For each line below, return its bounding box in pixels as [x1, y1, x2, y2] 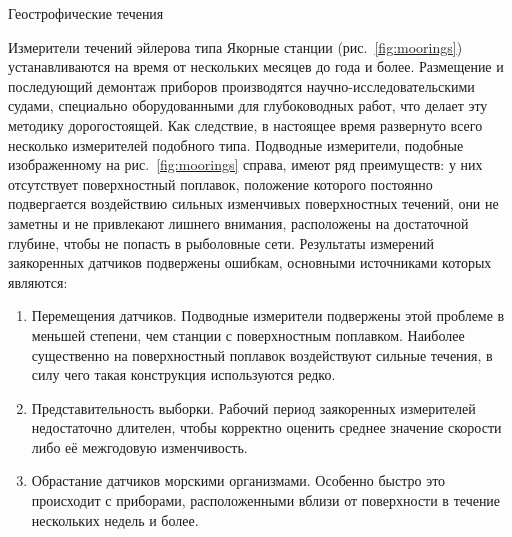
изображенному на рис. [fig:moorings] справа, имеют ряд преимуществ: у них [8, 154, 483, 175]
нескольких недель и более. [31, 509, 199, 530]
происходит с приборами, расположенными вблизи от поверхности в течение [31, 490, 501, 511]
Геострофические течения [8, 3, 164, 23]
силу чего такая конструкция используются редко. [31, 364, 336, 385]
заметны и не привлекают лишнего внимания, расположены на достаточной [8, 212, 469, 233]
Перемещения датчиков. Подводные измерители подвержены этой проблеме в [31, 305, 505, 326]
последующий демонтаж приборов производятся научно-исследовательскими [8, 75, 475, 96]
